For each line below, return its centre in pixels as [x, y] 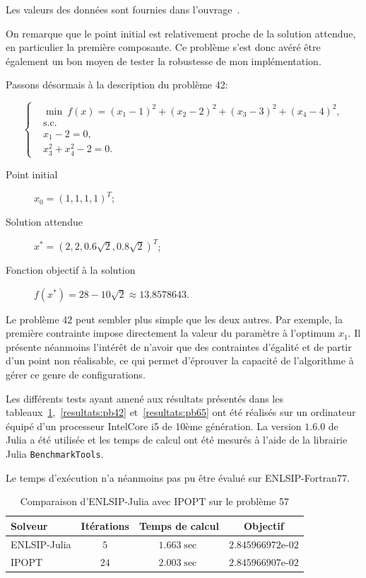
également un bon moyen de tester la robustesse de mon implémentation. [164, 60]
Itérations [105, 525]
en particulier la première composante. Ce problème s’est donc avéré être [163, 47]
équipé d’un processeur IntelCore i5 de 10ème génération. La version [154, 426]
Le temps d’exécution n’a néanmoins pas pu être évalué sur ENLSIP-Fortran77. [178, 477]
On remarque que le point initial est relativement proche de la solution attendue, [181, 33]
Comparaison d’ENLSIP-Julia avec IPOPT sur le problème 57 [154, 501]
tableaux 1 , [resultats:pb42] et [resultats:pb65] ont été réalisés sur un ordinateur [181, 412]
